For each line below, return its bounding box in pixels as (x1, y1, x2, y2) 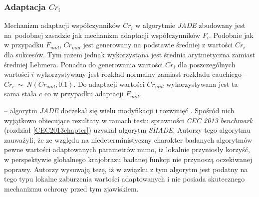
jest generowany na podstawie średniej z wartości (83, 39, 233, 50)
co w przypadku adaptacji (44, 88, 124, 99)
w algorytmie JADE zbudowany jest (135, 20, 246, 30)
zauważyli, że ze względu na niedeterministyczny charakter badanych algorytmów (4, 134, 253, 145)
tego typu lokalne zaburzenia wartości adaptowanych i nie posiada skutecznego (4, 174, 245, 184)
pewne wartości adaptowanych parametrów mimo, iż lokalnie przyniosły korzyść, (4, 144, 250, 155)
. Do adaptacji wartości (73, 78, 145, 89)
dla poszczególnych (178, 59, 236, 69)
